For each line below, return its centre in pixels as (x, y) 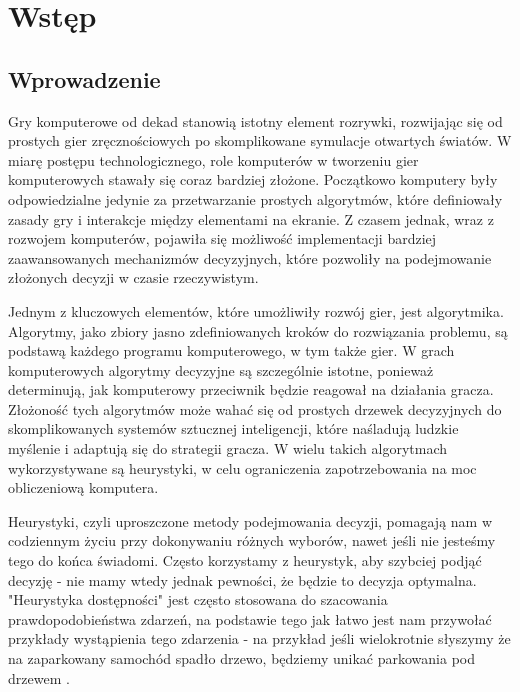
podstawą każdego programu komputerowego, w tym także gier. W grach (231, 350)
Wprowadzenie (84, 78)
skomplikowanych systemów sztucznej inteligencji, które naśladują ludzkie (233, 428)
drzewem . (39, 677)
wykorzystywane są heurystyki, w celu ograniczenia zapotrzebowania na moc (242, 467)
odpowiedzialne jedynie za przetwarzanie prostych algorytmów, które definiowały (255, 198)
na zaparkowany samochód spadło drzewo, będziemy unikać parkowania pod (241, 658)
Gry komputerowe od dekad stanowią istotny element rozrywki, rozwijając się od (255, 120)
